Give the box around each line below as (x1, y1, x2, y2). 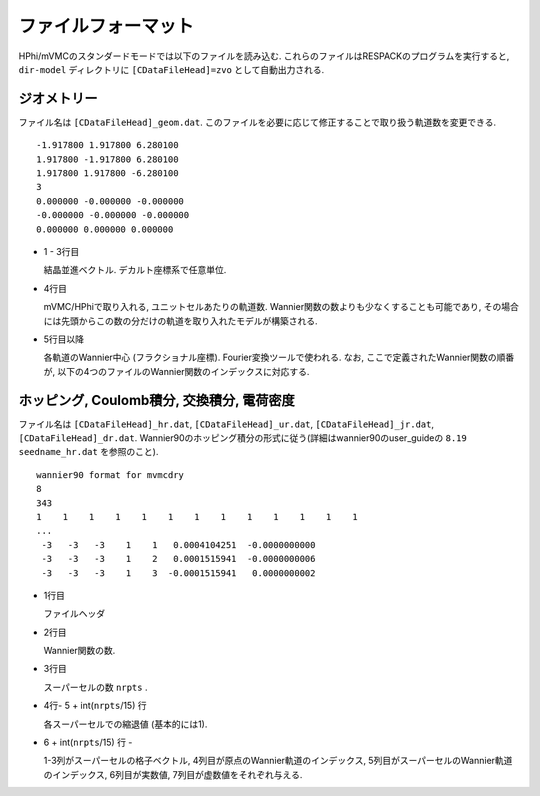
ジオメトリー (18, 90, 98, 107)
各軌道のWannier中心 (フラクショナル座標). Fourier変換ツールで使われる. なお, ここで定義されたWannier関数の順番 (43, 351, 515, 364)
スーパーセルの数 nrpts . (43, 681, 148, 693)
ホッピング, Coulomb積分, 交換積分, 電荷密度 (18, 391, 295, 409)
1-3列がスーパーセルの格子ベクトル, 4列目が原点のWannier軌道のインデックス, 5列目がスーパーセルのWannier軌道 (43, 755, 513, 767)
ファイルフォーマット (18, 15, 195, 37)
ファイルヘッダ (43, 608, 105, 620)
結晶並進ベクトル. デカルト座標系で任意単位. (43, 264, 227, 276)
